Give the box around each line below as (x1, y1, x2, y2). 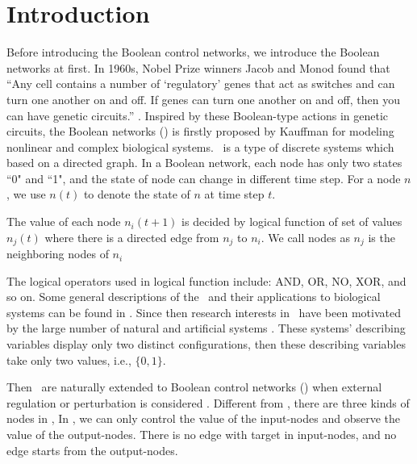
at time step (204, 186, 265, 203)
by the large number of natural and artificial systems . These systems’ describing (6, 320, 406, 337)
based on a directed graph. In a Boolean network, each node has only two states (6, 154, 402, 171)
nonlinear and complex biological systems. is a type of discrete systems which (6, 138, 394, 155)
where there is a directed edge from (44, 228, 219, 245)
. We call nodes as (261, 228, 350, 245)
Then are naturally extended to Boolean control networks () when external (6, 378, 382, 395)
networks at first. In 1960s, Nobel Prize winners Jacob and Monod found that (6, 59, 390, 76)
